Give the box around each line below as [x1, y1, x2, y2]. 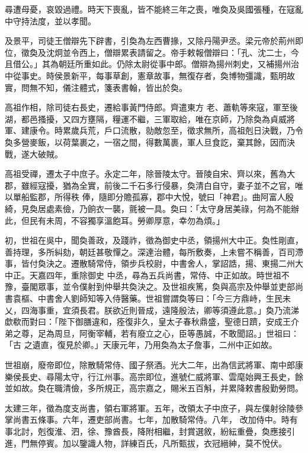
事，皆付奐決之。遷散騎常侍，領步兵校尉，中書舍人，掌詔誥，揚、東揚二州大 [5, 257, 303, 270]
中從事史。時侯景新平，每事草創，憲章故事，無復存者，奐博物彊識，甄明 [5, 69, 287, 81]
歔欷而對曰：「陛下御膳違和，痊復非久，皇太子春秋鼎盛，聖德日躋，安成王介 [5, 315, 299, 328]
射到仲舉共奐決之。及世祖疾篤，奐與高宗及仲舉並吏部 [87, 280, 295, 293]
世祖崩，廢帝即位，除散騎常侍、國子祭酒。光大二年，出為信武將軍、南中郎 [5, 359, 295, 371]
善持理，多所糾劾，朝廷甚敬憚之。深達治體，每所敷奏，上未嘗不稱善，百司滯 [5, 245, 303, 258]
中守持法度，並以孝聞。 [5, 14, 96, 27]
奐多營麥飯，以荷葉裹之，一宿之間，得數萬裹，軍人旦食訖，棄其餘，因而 [5, 135, 287, 148]
